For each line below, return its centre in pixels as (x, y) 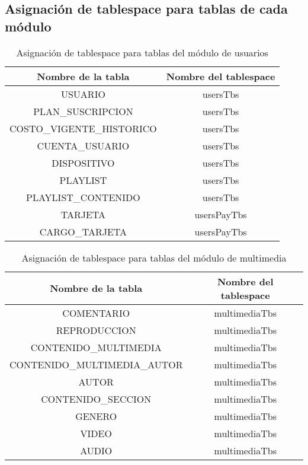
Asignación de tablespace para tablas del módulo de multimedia (154, 257)
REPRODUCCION (96, 330)
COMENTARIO (96, 313)
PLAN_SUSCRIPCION (83, 111)
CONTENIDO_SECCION (96, 399)
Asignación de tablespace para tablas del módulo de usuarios (142, 52)
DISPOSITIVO (83, 163)
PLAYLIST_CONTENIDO (83, 197)
